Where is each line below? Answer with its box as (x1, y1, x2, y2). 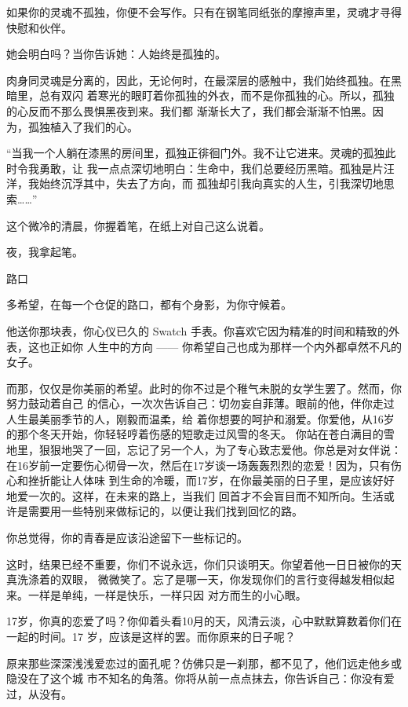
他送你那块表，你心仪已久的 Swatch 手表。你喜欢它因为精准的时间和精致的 (6, 322, 388, 339)
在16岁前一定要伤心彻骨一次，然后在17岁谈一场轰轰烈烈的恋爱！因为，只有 (6, 456, 391, 473)
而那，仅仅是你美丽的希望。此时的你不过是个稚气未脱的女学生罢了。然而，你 (6, 379, 402, 396)
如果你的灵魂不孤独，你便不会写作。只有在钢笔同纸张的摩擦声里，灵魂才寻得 (6, 4, 402, 20)
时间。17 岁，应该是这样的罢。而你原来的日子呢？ (38, 628, 296, 644)
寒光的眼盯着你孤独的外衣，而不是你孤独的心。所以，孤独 (97, 87, 395, 104)
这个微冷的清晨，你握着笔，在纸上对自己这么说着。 (6, 217, 270, 233)
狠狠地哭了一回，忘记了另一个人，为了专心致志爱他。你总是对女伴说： (38, 441, 402, 458)
